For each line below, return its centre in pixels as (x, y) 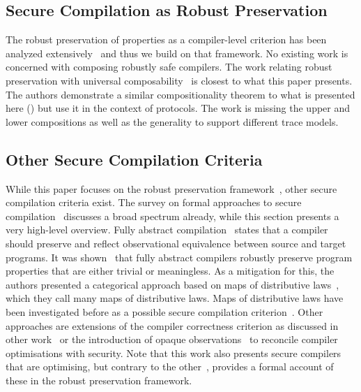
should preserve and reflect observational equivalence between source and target (176, 243)
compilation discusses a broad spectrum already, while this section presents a (172, 216)
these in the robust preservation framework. (99, 380)
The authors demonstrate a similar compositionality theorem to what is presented (180, 94)
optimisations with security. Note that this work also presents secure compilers (174, 353)
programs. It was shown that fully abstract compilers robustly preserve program (179, 257)
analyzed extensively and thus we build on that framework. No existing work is (177, 53)
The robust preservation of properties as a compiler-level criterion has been (166, 39)
